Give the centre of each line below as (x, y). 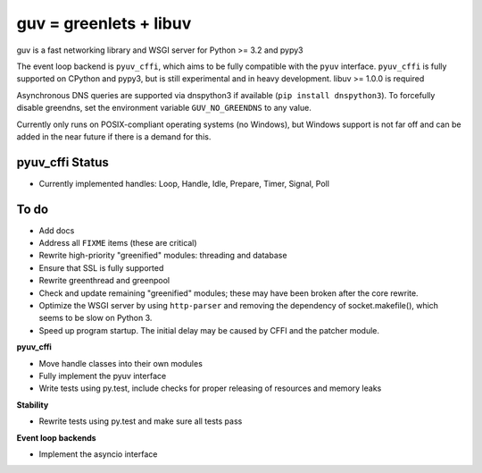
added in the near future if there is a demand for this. (114, 136)
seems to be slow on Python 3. (96, 318)
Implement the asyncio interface (98, 454)
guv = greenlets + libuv (104, 23)
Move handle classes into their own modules (120, 363)
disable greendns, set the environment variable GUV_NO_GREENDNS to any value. (164, 108)
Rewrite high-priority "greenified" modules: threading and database (163, 256)
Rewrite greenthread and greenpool (104, 281)
